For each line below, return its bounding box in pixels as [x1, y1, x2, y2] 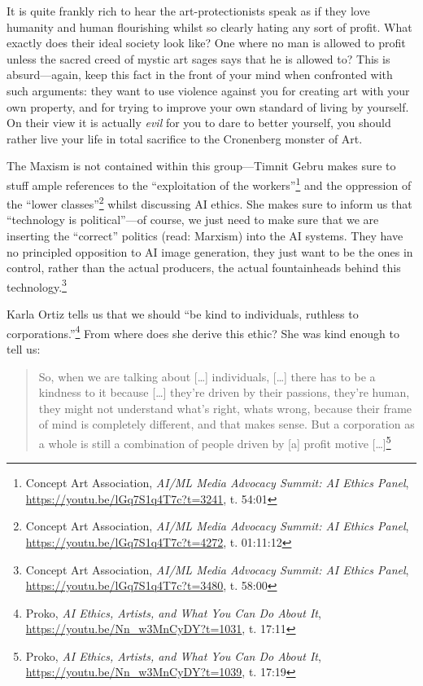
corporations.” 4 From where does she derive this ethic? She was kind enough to [7, 322, 399, 341]
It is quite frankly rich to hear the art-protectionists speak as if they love [7, 2, 370, 19]
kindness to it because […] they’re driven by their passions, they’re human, [38, 384, 410, 401]
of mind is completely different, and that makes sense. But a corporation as [38, 416, 415, 433]
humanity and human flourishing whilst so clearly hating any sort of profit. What [7, 18, 412, 35]
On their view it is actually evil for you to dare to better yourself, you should [7, 114, 391, 131]
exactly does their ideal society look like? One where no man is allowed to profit [7, 34, 406, 51]
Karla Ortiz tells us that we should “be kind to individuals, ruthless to [7, 306, 359, 323]
